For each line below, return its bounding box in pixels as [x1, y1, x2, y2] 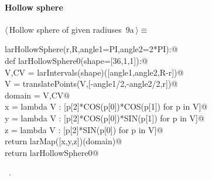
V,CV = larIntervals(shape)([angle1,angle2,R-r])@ [5, 66, 184, 78]
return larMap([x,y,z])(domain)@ [5, 135, 122, 147]
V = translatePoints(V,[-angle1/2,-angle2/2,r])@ [5, 77, 178, 90]
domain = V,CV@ [5, 89, 70, 101]
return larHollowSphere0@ [5, 146, 99, 158]
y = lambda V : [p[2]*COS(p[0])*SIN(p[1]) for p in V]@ [5, 111, 204, 124]
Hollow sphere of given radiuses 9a [9, 23, 134, 35]
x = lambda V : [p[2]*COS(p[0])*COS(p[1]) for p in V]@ [5, 100, 208, 113]
